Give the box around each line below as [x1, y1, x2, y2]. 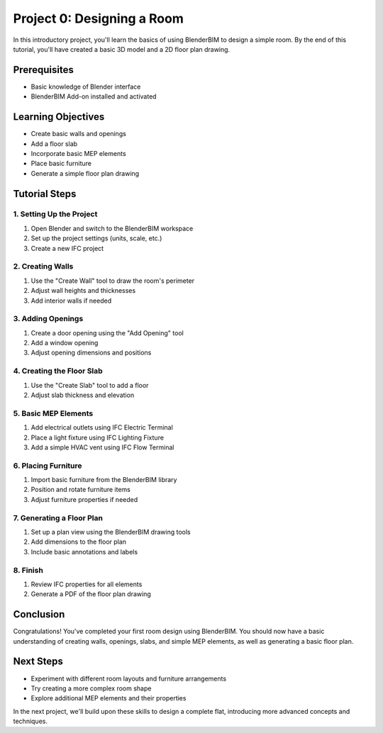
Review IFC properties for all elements [30, 580, 143, 588]
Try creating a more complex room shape [30, 684, 152, 693]
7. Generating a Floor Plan [13, 513, 103, 522]
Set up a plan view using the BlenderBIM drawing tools [30, 528, 191, 536]
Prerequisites [13, 64, 74, 76]
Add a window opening [30, 339, 99, 347]
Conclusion [13, 608, 65, 620]
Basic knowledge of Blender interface [30, 82, 141, 91]
